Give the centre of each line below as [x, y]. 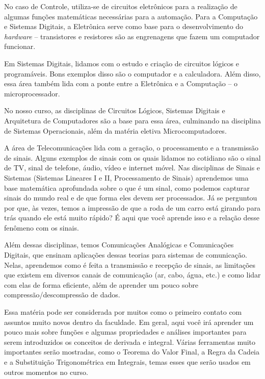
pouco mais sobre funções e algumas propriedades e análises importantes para [125, 332]
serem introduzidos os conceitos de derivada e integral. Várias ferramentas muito [130, 342]
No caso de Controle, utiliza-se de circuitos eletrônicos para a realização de [121, 6]
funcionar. [20, 46]
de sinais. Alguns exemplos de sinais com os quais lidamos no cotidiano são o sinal [132, 157]
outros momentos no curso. [46, 372]
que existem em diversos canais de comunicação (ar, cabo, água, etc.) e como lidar [132, 275]
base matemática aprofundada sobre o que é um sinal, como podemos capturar [127, 187]
